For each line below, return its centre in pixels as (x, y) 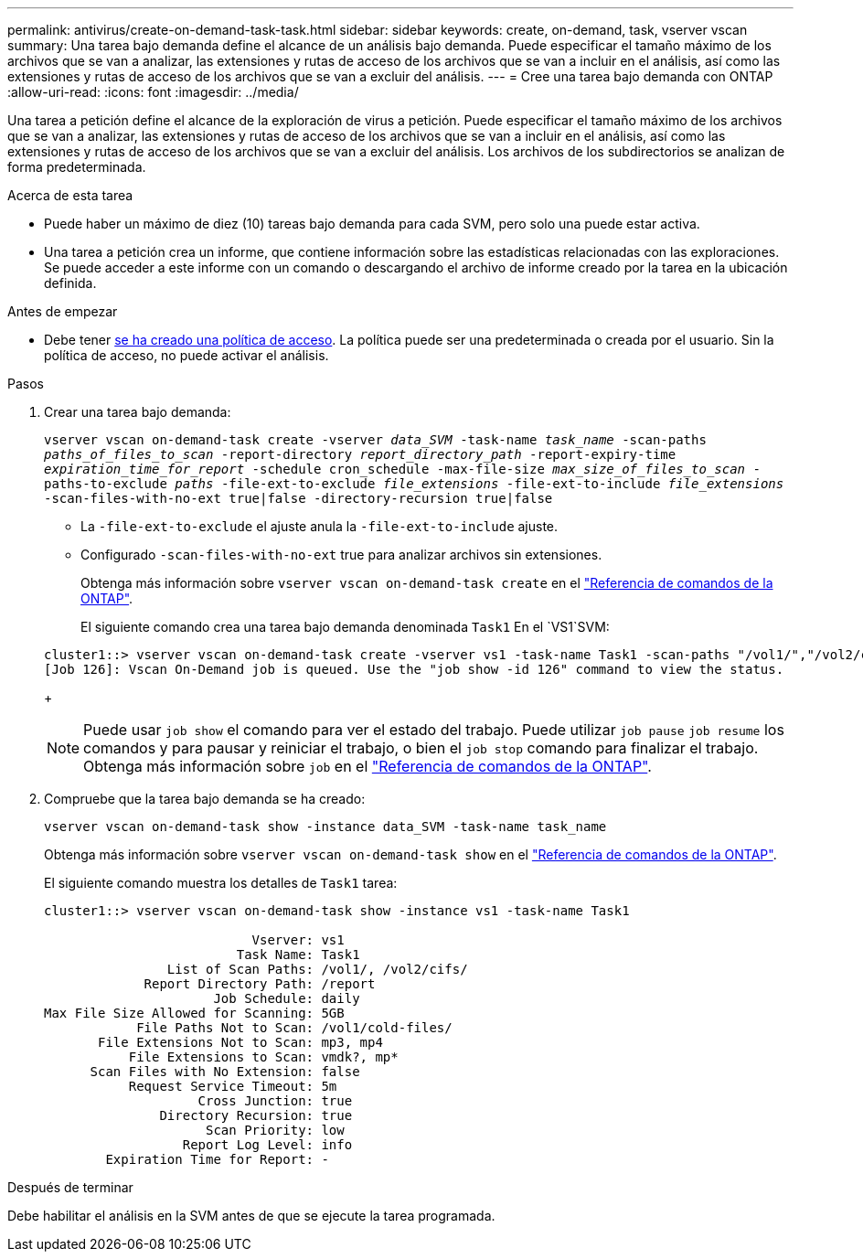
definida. (70, 283)
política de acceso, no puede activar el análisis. (186, 355)
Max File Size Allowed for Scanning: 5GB (194, 1013)
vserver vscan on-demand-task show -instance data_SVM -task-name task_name (325, 827)
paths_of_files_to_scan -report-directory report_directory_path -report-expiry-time (360, 454)
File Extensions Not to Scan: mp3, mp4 (240, 1042)
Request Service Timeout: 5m (233, 1086)
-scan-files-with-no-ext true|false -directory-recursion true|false (298, 498)
